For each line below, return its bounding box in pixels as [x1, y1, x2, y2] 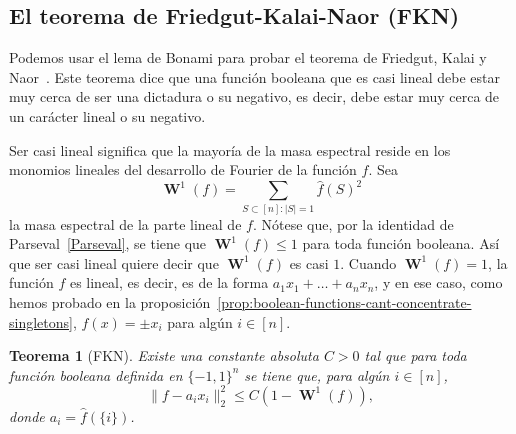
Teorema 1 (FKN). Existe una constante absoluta [9, 345, 319, 366]
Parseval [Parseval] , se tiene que [9, 233, 207, 254]
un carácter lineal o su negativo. [9, 105, 206, 126]
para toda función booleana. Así [302, 233, 500, 254]
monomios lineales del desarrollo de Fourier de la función [9, 159, 357, 180]
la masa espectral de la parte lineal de [9, 213, 242, 234]
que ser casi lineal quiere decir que [9, 252, 219, 273]
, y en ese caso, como [374, 272, 503, 293]
